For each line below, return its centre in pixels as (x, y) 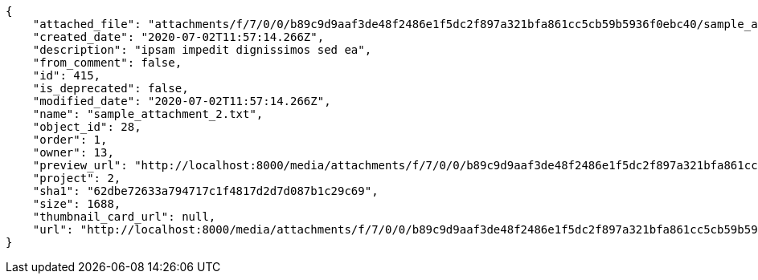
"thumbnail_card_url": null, (124, 217)
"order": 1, (70, 140)
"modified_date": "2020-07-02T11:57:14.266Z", (182, 101)
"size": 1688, (77, 204)
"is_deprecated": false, (111, 88)
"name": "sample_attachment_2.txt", (148, 114)
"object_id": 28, (87, 127)
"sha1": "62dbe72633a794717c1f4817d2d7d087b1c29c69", (205, 191)
